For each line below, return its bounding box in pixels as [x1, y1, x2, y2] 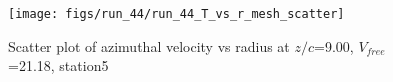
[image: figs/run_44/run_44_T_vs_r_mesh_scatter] [8, 7, 345, 21]
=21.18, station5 [8, 55, 109, 76]
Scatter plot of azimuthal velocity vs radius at [8, 35, 290, 56]
